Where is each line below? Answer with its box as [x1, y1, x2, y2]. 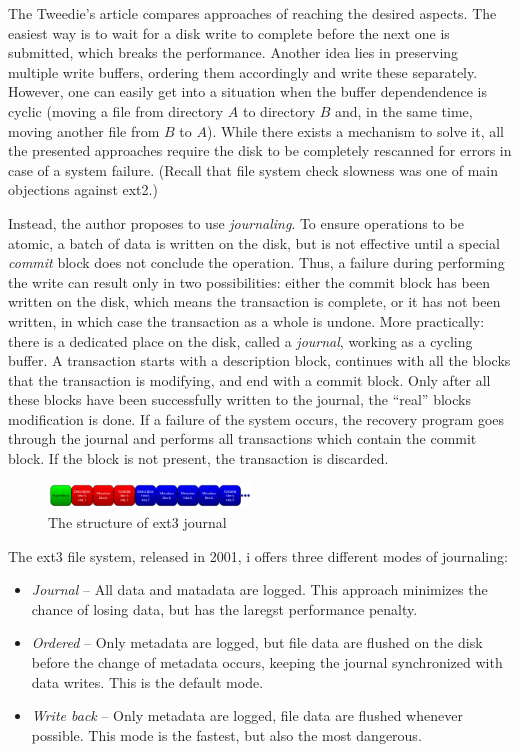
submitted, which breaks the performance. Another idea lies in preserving [8, 42, 459, 63]
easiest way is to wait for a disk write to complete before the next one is [8, 22, 450, 43]
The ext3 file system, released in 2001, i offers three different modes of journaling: [8, 545, 508, 566]
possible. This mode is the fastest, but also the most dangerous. [31, 724, 422, 745]
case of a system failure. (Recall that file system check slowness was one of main [8, 159, 499, 180]
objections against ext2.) [8, 179, 158, 200]
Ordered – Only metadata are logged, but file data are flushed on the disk [31, 632, 483, 653]
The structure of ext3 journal [48, 512, 227, 533]
